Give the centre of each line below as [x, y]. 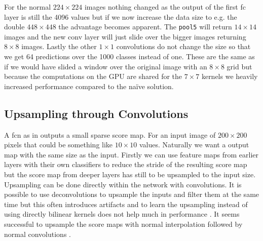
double [14, 27]
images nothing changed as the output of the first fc [165, 7]
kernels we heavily [230, 76]
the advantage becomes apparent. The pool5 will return [145, 27]
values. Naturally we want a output [194, 145]
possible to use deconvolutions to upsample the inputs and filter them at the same [132, 194]
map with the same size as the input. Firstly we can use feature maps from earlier [131, 154]
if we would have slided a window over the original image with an [106, 66]
